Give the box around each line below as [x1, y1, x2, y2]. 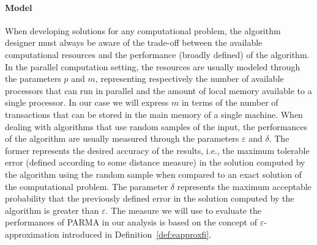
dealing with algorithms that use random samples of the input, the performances [5, 120, 308, 133]
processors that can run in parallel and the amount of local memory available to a [5, 84, 312, 97]
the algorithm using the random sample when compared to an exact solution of [5, 167, 302, 180]
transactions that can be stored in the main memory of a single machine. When [5, 108, 303, 120]
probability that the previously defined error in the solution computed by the [5, 192, 294, 205]
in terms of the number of [181, 96, 278, 109]
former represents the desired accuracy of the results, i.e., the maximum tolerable [5, 144, 310, 156]
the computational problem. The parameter [5, 180, 168, 192]
